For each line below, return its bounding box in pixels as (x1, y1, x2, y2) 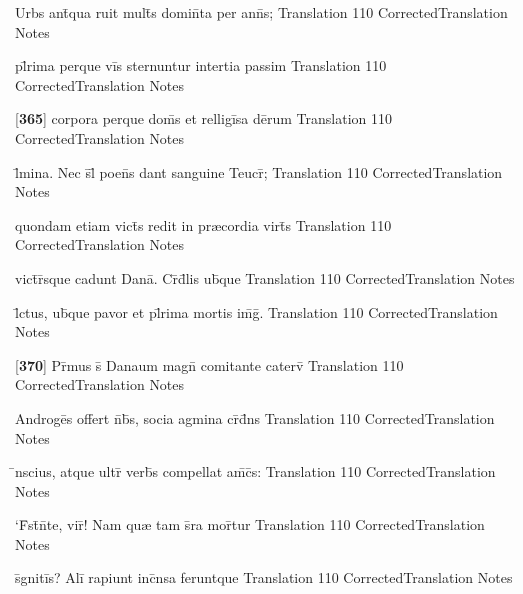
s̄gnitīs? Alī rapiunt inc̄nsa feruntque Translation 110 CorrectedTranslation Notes (15, 567, 513, 588)
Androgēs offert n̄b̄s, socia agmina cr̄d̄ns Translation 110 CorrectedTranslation (15, 407, 495, 428)
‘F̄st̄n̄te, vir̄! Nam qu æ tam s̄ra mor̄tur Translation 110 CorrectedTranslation (15, 514, 485, 535)
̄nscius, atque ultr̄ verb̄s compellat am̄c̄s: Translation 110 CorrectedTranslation (15, 461, 496, 482)
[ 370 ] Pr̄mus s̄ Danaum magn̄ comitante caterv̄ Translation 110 (15, 354, 404, 375)
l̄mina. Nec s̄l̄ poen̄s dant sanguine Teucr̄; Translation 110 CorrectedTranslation (15, 161, 503, 182)
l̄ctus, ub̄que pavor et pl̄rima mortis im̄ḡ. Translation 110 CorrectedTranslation (15, 301, 498, 322)
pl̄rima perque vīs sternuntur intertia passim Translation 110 (15, 55, 387, 76)
